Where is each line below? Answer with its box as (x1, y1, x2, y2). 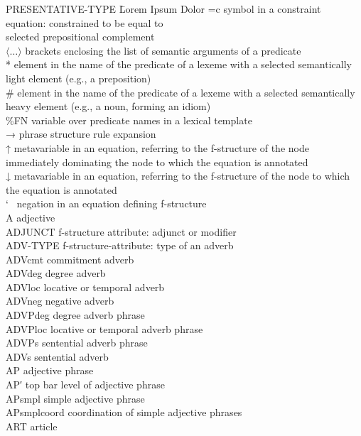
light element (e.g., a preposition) (6, 70, 151, 85)
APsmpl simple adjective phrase (6, 391, 145, 405)
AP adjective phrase (6, 363, 94, 378)
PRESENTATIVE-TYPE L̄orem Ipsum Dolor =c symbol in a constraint (6, 1, 321, 16)
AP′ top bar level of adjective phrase (6, 377, 165, 392)
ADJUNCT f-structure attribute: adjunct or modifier (6, 224, 237, 239)
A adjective (6, 209, 55, 224)
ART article (6, 418, 58, 433)
